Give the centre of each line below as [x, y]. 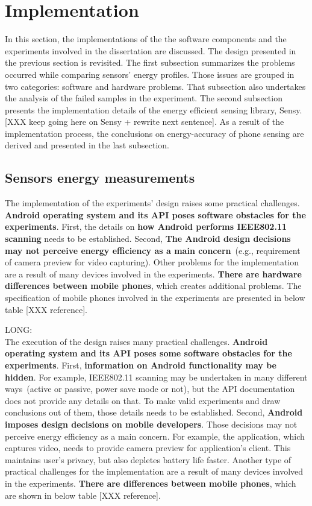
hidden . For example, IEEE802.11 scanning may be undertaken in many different [156, 377]
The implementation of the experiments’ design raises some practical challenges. [152, 203]
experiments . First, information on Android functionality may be [141, 365]
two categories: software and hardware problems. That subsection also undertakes [155, 86]
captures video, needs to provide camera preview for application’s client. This [148, 448]
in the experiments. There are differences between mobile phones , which [151, 483]
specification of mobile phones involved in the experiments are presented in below [155, 298]
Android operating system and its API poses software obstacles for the [155, 214]
